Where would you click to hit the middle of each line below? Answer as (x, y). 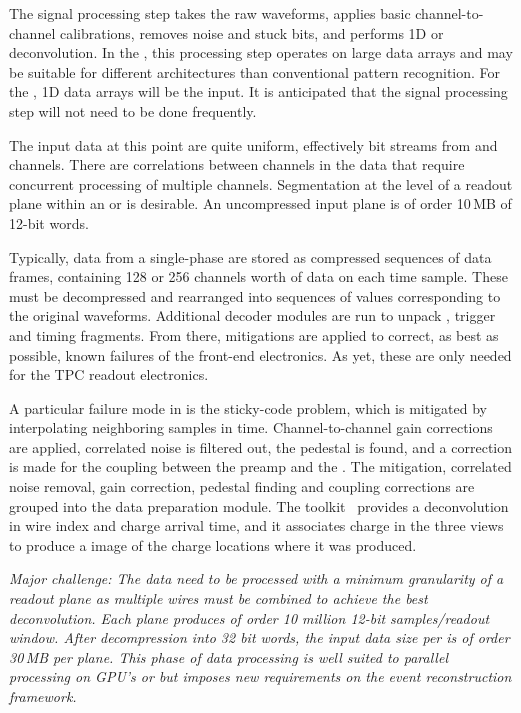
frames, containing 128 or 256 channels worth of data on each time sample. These (258, 276)
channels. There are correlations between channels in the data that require (237, 164)
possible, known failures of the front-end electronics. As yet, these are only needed (260, 354)
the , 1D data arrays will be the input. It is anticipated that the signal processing (258, 91)
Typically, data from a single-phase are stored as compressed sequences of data (250, 256)
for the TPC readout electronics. (109, 374)
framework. (43, 696)
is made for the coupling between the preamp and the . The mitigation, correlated (260, 466)
